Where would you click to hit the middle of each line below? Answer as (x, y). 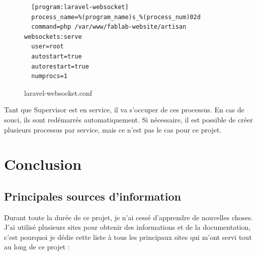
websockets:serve (53, 37)
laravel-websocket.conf (58, 92)
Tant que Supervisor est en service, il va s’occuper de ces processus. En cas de (124, 110)
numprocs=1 (49, 76)
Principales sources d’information (93, 196)
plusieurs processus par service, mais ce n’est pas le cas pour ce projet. (113, 129)
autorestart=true (60, 66)
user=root (48, 47)
